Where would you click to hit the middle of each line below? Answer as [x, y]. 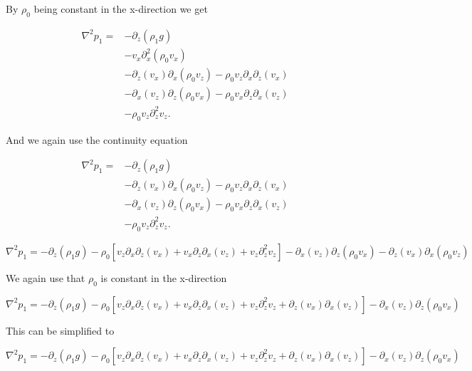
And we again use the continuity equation [97, 139]
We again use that [46, 277]
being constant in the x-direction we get [121, 9]
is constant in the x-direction [164, 277]
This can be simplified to [60, 330]
